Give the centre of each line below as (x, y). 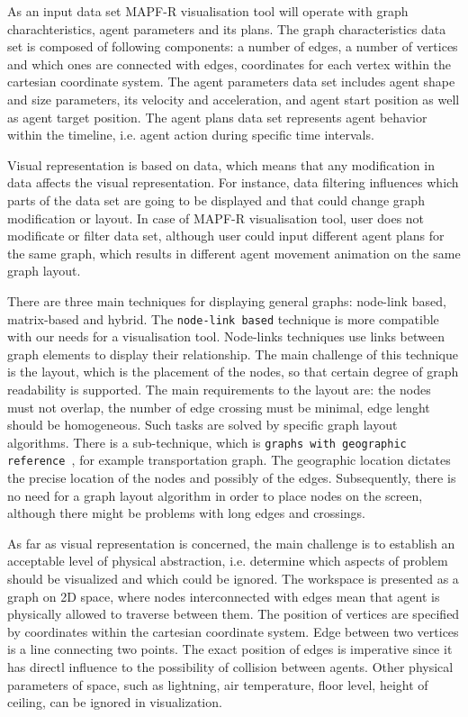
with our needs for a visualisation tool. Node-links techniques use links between (226, 336)
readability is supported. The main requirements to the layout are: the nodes (219, 389)
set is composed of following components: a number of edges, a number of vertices (233, 46)
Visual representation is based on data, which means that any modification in (221, 164)
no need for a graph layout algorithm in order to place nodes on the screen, (215, 495)
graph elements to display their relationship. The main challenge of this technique (233, 354)
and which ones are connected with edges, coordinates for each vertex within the (229, 64)
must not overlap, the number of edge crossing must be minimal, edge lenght (219, 407)
